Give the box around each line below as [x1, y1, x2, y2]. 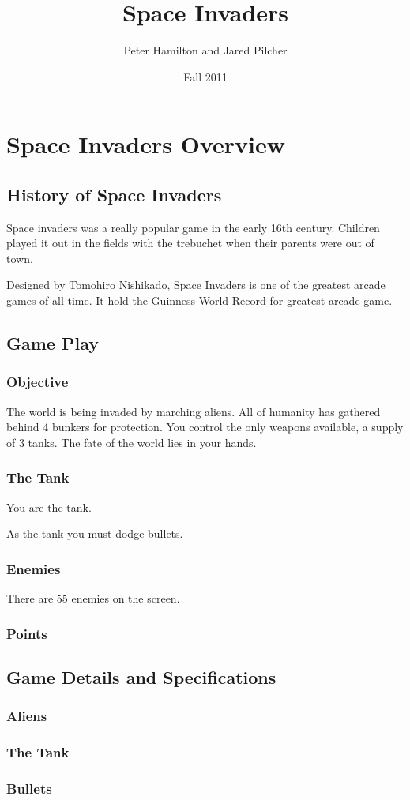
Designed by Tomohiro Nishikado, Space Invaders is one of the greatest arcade [6, 276, 386, 293]
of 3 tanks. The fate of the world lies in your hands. [6, 434, 257, 450]
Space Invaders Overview [6, 128, 285, 160]
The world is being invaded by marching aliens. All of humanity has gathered [6, 403, 381, 419]
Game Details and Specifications [6, 664, 276, 689]
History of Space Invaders [6, 182, 222, 206]
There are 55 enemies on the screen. [6, 590, 180, 607]
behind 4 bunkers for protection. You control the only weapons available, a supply [6, 419, 404, 435]
